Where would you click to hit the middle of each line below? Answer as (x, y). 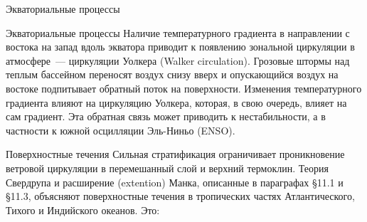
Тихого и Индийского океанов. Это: (83, 210)
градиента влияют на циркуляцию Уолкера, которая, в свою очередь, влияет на (176, 102)
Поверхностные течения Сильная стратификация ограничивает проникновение (175, 154)
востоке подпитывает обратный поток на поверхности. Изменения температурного (184, 88)
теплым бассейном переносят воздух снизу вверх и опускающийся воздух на (172, 74)
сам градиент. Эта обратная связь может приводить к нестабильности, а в (166, 116)
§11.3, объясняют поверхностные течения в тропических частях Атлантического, (180, 196)
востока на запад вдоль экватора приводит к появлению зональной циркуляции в (180, 47)
